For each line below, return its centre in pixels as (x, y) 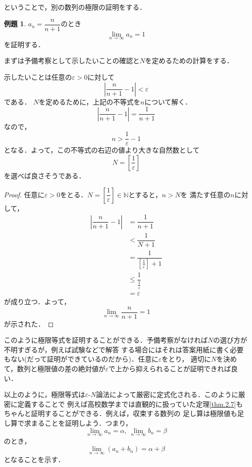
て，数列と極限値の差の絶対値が (55, 369)
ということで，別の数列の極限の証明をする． (75, 7)
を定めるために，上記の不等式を (90, 101)
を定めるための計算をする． (189, 61)
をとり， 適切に (186, 359)
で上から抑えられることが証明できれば (170, 369)
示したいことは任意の (38, 77)
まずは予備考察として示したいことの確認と (72, 61)
